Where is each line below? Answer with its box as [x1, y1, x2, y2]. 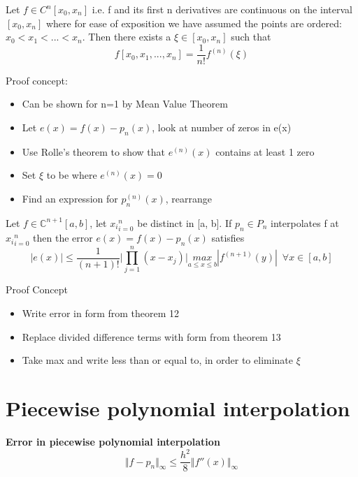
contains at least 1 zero [215, 144, 315, 159]
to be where [46, 168, 97, 182]
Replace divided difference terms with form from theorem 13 [22, 329, 281, 344]
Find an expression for [22, 191, 118, 206]
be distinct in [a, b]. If [137, 215, 232, 230]
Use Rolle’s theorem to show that [22, 144, 166, 159]
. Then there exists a [82, 29, 171, 44]
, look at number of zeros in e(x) [152, 120, 292, 135]
